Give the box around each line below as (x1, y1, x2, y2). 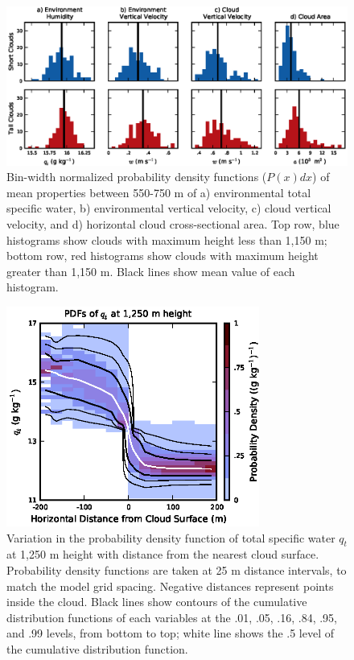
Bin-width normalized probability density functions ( (6, 168, 267, 185)
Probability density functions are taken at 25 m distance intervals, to (6, 562, 347, 579)
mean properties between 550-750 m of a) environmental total (6, 184, 311, 200)
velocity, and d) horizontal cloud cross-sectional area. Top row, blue (6, 216, 340, 233)
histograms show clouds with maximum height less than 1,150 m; (6, 231, 327, 248)
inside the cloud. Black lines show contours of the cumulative (6, 593, 307, 610)
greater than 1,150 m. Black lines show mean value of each (6, 262, 295, 279)
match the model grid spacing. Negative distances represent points (6, 577, 334, 594)
